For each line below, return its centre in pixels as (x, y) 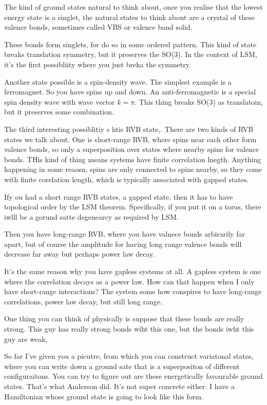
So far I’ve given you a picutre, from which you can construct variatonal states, (129, 356)
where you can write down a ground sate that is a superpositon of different (122, 366)
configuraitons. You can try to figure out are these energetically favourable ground (133, 376)
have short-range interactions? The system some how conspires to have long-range (133, 291)
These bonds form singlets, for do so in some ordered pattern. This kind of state (130, 44)
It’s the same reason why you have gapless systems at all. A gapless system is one (132, 271)
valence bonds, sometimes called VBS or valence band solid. (98, 27)
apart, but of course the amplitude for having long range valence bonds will (123, 244)
